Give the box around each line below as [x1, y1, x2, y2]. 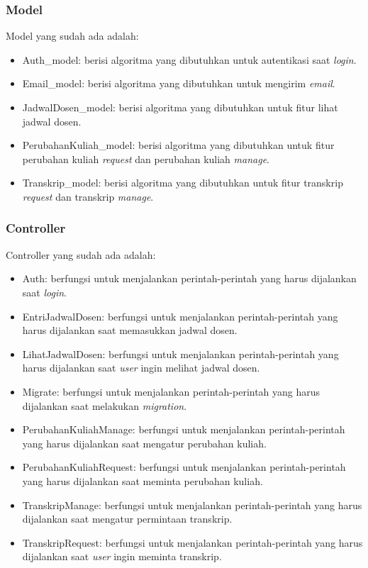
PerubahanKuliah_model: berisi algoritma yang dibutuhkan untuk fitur [22, 138, 335, 152]
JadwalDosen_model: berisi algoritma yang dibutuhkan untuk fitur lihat [22, 100, 338, 114]
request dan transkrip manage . [22, 189, 154, 204]
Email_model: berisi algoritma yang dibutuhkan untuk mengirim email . [22, 76, 335, 91]
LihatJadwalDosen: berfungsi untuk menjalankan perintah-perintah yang [22, 346, 339, 361]
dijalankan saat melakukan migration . [22, 398, 187, 413]
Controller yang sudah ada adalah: [6, 247, 156, 262]
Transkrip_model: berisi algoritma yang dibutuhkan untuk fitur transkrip [22, 175, 343, 190]
